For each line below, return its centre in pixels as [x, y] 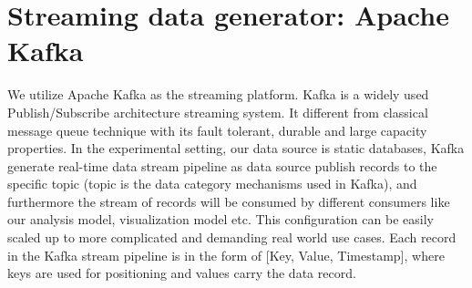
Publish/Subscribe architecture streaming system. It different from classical [218, 112]
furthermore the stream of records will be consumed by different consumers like [229, 201]
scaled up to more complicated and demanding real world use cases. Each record [232, 237]
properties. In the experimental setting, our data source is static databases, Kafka [236, 148]
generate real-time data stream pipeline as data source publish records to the [222, 165]
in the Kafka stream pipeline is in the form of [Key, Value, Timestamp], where [226, 255]
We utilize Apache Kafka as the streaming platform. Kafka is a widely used [218, 94]
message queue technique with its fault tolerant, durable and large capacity [217, 130]
